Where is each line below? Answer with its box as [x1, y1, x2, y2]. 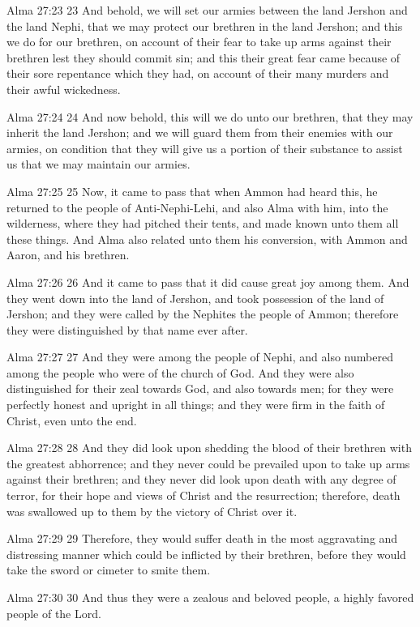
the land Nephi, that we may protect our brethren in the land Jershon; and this [6, 17, 403, 34]
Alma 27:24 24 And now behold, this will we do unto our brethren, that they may [6, 108, 414, 125]
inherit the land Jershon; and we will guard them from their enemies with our [6, 124, 393, 141]
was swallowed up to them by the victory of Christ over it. [6, 502, 298, 519]
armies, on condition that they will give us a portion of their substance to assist [6, 139, 403, 156]
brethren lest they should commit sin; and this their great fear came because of [6, 49, 401, 66]
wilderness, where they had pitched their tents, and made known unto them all [6, 215, 399, 232]
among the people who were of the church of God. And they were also [6, 364, 354, 381]
